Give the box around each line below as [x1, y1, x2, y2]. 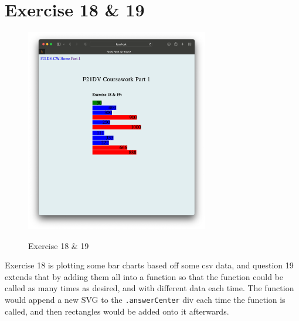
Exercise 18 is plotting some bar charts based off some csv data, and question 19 [5, 259, 294, 271]
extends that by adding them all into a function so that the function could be [5, 270, 284, 282]
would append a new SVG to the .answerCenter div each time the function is [5, 293, 286, 305]
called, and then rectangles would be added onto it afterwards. [5, 305, 229, 317]
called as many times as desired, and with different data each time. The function [5, 282, 294, 294]
